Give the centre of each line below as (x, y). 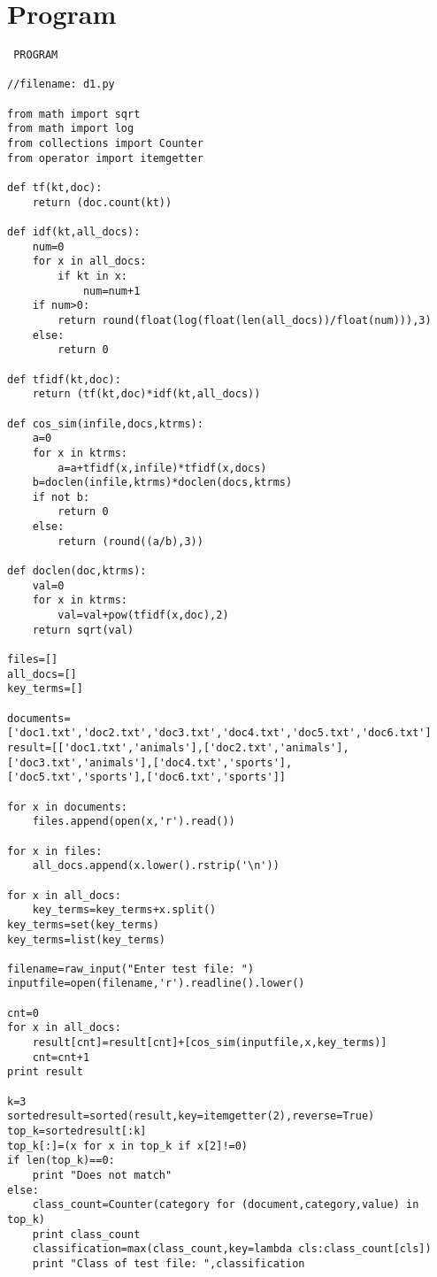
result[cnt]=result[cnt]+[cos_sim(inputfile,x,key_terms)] (210, 1043)
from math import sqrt (74, 114)
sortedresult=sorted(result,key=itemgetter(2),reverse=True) (191, 1116)
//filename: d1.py (61, 85)
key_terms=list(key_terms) (86, 939)
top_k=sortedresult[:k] (77, 1131)
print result (45, 1072)
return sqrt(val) (83, 630)
